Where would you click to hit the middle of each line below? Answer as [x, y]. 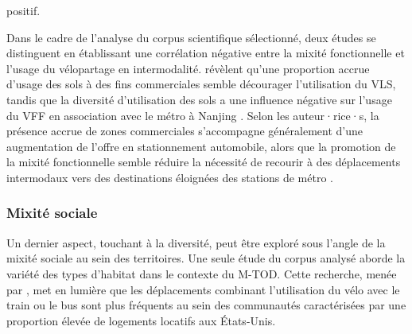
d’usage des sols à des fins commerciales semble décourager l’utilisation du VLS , [201, 84]
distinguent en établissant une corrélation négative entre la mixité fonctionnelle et [206, 53]
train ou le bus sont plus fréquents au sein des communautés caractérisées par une [206, 305]
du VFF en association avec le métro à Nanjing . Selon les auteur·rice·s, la [193, 115]
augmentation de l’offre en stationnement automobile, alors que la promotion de [201, 146]
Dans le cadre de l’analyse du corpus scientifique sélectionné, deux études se [191, 37]
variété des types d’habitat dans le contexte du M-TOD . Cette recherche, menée [202, 273]
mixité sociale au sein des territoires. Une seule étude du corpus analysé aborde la [206, 258]
